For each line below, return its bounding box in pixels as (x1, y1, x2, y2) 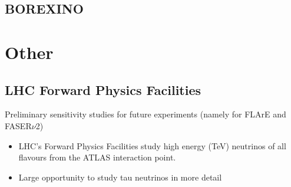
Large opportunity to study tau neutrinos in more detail (18, 170, 222, 183)
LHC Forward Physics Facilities (5, 80, 201, 99)
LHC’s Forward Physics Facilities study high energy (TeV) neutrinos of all (18, 139, 286, 152)
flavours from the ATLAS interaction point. (18, 151, 176, 163)
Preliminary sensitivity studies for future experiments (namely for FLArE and (5, 108, 286, 120)
